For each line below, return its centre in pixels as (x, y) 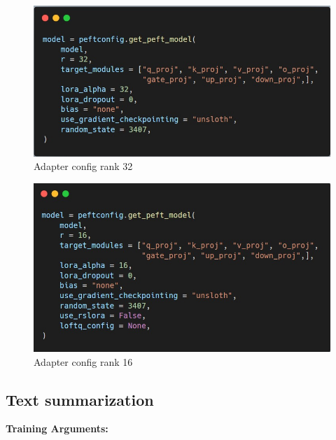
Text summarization (80, 399)
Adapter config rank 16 (83, 361)
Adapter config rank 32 (83, 166)
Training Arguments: (57, 428)
